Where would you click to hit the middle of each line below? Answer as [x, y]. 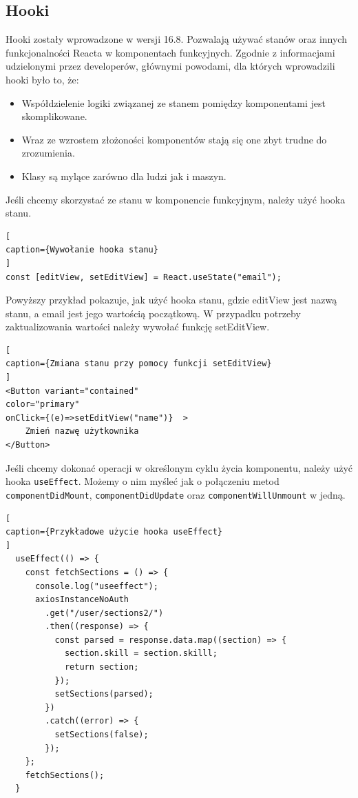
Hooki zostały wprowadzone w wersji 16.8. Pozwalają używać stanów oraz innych [176, 39]
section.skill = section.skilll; [141, 654]
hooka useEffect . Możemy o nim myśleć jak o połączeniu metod [143, 481]
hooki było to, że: [42, 79]
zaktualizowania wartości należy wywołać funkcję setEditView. [138, 327]
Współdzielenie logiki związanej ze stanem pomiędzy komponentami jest [174, 102]
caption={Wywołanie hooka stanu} [82, 250]
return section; [102, 667]
